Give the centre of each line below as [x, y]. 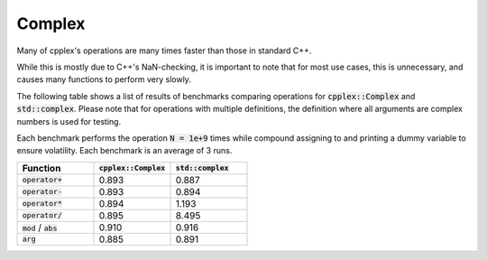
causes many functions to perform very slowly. [104, 79]
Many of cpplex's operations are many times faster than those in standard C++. [164, 51]
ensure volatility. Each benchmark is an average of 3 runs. [124, 151]
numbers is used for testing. [69, 121]
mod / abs [40, 227]
